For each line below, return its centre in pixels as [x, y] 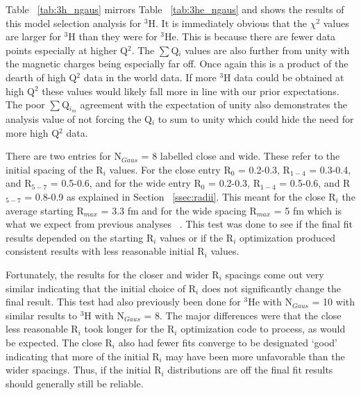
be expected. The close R [59, 342]
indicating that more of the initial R [83, 356]
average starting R [45, 210]
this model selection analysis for [74, 23]
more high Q [33, 132]
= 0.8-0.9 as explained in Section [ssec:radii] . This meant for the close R [180, 196]
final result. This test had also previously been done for [123, 302]
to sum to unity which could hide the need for [256, 119]
